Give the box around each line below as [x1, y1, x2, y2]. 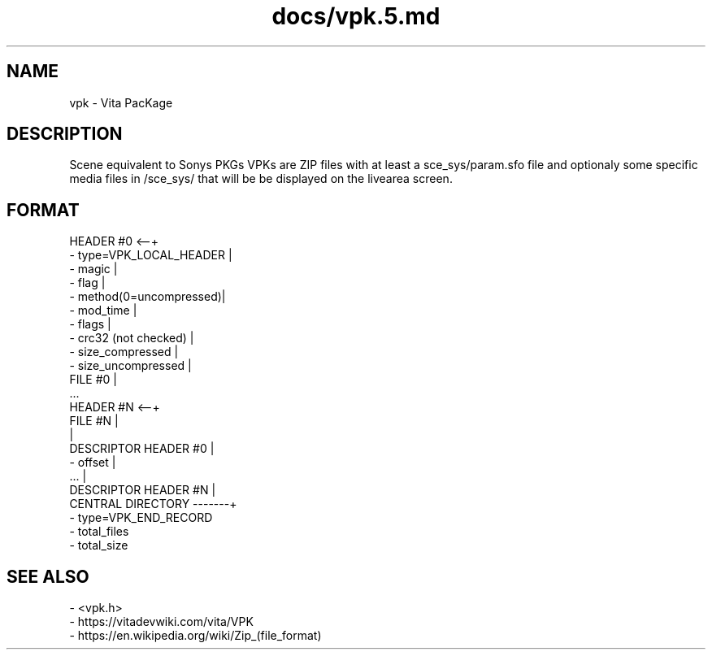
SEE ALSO [7, 566, 89, 587]
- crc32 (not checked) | [69, 331, 194, 345]
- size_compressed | [69, 345, 179, 359]
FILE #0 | [69, 372, 117, 387]
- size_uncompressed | [69, 358, 192, 373]
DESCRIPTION [7, 124, 123, 145]
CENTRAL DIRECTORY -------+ [69, 497, 237, 511]
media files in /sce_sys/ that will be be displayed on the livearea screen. [69, 172, 453, 186]
